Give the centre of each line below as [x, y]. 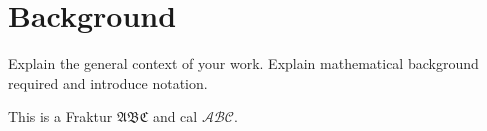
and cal [175, 116]
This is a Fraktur [60, 116]
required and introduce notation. [108, 82]
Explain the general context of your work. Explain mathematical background [243, 63]
